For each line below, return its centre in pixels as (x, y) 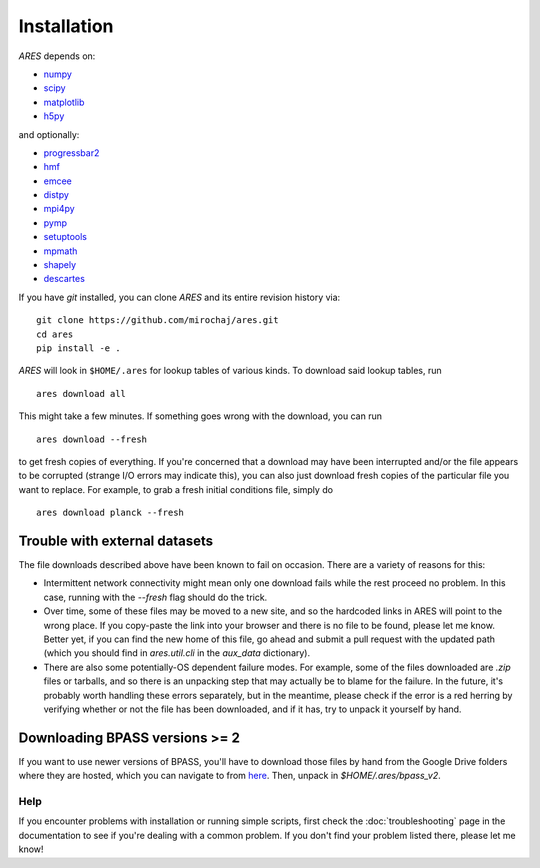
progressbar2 (71, 152)
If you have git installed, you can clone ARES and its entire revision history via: (179, 297)
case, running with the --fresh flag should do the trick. (155, 597)
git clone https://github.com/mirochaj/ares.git (157, 320)
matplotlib (64, 102)
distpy (56, 195)
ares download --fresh (92, 439)
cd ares (55, 334)
